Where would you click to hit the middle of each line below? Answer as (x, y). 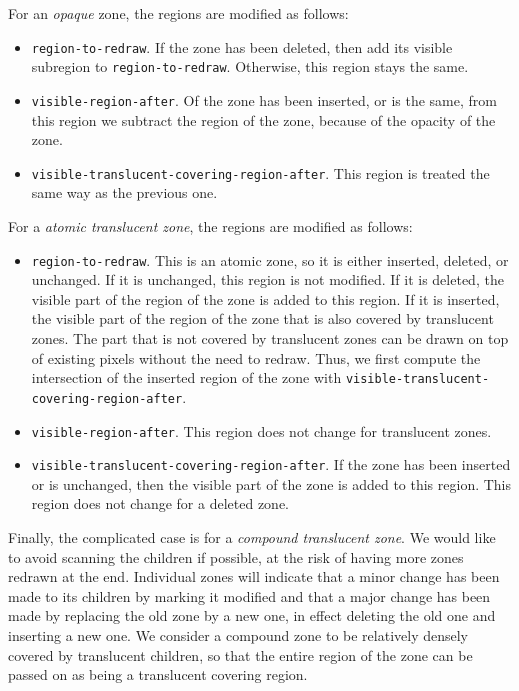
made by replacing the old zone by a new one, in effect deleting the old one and (252, 615)
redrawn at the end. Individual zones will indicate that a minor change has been (254, 576)
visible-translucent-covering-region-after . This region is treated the (260, 172)
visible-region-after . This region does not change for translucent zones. (261, 430)
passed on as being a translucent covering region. (158, 674)
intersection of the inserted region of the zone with (186, 377)
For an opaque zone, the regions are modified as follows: (178, 13)
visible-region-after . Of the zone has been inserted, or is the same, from (264, 99)
